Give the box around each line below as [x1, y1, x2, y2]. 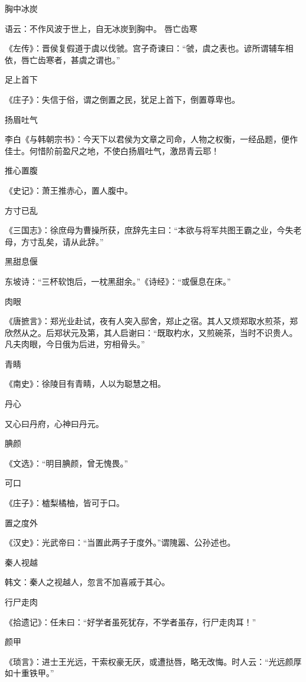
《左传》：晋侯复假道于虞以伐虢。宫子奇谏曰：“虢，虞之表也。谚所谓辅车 [5, 42, 285, 54]
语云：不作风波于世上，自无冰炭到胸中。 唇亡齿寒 [5, 22, 198, 34]
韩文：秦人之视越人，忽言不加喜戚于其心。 [5, 576, 170, 588]
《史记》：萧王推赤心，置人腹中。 [5, 184, 133, 196]
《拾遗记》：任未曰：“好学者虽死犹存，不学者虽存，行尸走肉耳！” [5, 615, 256, 628]
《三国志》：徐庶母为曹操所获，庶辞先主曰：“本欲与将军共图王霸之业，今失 [5, 224, 294, 236]
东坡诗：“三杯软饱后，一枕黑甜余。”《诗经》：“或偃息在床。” [5, 275, 231, 287]
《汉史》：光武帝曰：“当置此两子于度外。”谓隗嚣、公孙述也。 [5, 536, 236, 549]
